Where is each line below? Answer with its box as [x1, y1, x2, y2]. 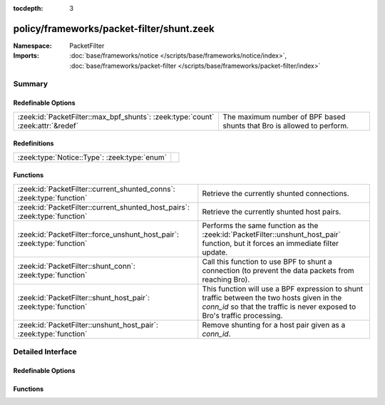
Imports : [13, 51, 39, 60]
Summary [13, 79, 48, 89]
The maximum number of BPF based [222, 111, 346, 121]
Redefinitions [13, 139, 54, 148]
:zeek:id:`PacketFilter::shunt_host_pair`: [17, 292, 150, 302]
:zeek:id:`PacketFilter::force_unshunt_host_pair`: [17, 229, 180, 239]
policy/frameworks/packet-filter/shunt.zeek [13, 22, 215, 35]
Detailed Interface [13, 347, 78, 357]
